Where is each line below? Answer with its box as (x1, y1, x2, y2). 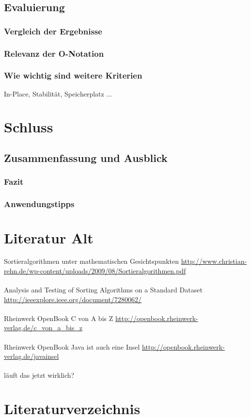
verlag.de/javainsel (4, 351, 59, 361)
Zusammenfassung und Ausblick (4, 150, 168, 165)
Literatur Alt (4, 228, 94, 248)
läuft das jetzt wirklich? (4, 370, 75, 380)
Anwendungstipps (4, 198, 75, 210)
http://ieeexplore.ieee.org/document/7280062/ (4, 294, 141, 304)
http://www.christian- (181, 256, 247, 266)
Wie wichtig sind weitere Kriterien (4, 69, 142, 81)
